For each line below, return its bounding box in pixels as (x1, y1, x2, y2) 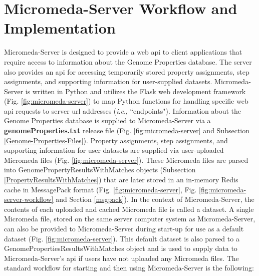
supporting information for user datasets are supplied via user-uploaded (4, 145, 224, 155)
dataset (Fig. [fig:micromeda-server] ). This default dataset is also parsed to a (4, 233, 239, 243)
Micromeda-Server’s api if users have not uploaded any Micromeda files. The (4, 252, 239, 263)
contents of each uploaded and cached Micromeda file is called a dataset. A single (4, 203, 254, 214)
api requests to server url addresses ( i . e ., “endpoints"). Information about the (4, 105, 241, 116)
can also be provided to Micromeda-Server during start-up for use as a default (4, 223, 244, 233)
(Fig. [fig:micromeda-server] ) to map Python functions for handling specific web (4, 96, 248, 106)
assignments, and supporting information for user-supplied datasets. (4, 76, 212, 87)
